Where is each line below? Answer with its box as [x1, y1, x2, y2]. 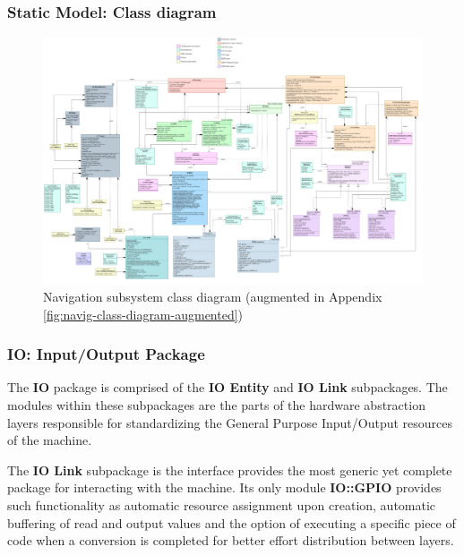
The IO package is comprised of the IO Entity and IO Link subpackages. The [7, 378, 448, 397]
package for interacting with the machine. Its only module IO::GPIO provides [7, 478, 442, 497]
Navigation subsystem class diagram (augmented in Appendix [43, 286, 382, 305]
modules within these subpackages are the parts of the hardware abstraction [7, 395, 425, 414]
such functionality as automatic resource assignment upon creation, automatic [7, 495, 436, 514]
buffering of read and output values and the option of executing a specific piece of [7, 513, 456, 532]
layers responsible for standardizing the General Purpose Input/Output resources [7, 413, 453, 431]
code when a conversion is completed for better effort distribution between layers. [7, 531, 454, 550]
